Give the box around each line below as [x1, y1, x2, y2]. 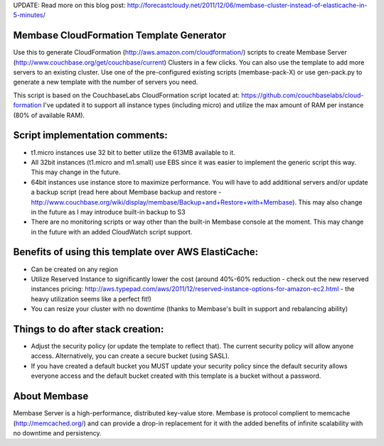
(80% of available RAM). [13, 111, 85, 119]
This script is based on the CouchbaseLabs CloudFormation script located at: [13, 91, 240, 99]
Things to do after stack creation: [13, 323, 164, 335]
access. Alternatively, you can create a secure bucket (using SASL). [31, 352, 230, 360]
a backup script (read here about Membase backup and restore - [31, 188, 222, 197]
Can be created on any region [31, 265, 119, 273]
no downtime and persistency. [13, 428, 102, 437]
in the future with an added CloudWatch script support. [31, 227, 193, 236]
